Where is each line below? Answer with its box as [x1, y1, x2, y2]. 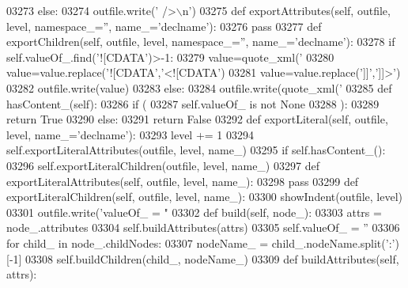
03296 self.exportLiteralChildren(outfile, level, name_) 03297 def [6, 157, 319, 173]
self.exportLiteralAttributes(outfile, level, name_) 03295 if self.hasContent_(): [6, 142, 386, 158]
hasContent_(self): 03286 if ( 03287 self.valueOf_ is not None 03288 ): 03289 [6, 95, 380, 112]
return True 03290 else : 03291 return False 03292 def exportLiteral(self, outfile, [6, 111, 388, 127]
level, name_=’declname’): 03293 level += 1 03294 [6, 126, 255, 142]
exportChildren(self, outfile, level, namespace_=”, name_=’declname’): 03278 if [6, 33, 395, 50]
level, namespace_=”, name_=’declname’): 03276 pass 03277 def [6, 17, 322, 34]
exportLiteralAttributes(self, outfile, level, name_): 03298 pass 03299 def [6, 172, 359, 189]
